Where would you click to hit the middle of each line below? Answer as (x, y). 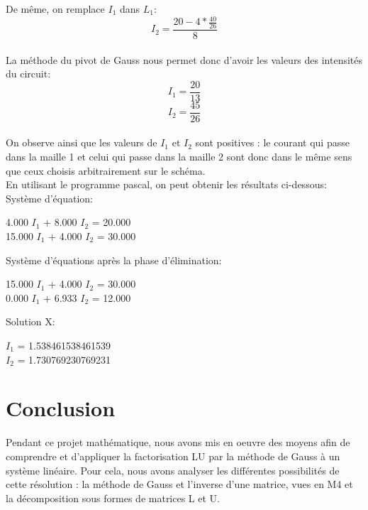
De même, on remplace (55, 9)
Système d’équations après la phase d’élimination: (114, 260)
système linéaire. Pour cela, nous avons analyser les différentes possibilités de (173, 470)
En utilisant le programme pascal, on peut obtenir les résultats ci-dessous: (166, 184)
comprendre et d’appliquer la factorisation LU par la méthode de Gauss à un (173, 456)
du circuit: (28, 74)
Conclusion (61, 408)
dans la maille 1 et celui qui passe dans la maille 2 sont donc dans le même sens (179, 157)
